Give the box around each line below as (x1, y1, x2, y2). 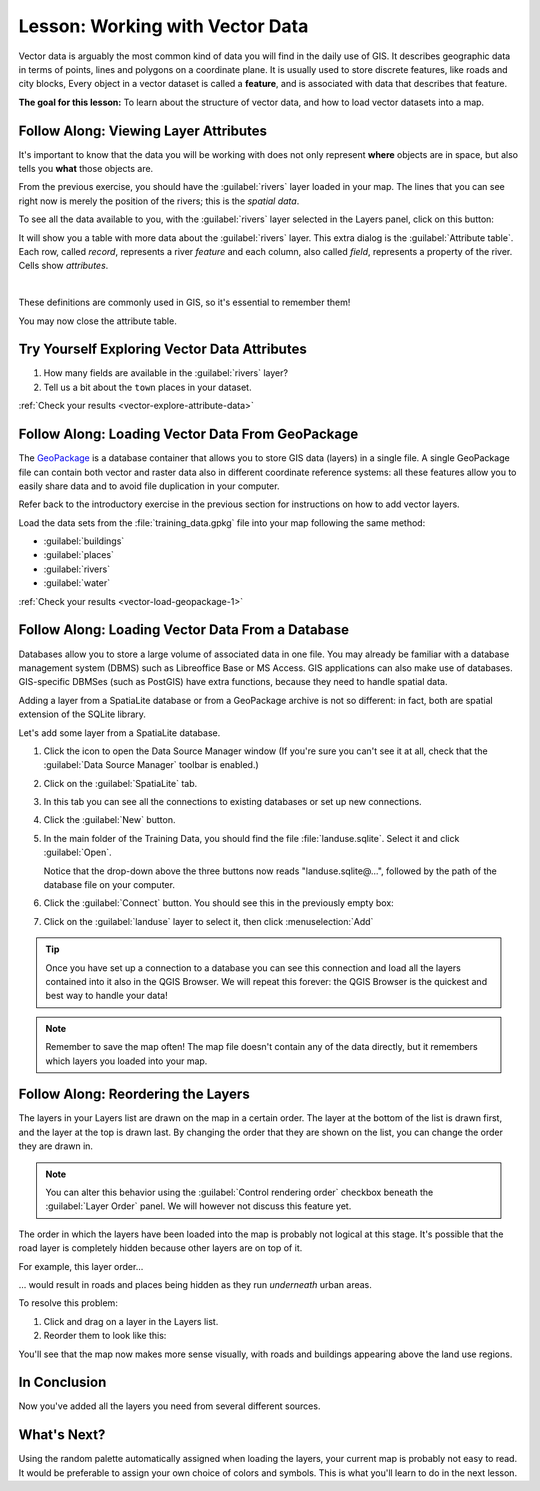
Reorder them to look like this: (43, 1330, 167, 1342)
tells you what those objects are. (18, 163, 154, 175)
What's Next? (18, 1426, 106, 1444)
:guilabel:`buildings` (43, 535, 125, 547)
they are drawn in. (18, 1140, 94, 1152)
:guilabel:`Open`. (43, 846, 112, 859)
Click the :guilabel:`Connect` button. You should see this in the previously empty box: (43, 897, 394, 909)
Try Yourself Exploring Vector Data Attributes (18, 341, 307, 358)
